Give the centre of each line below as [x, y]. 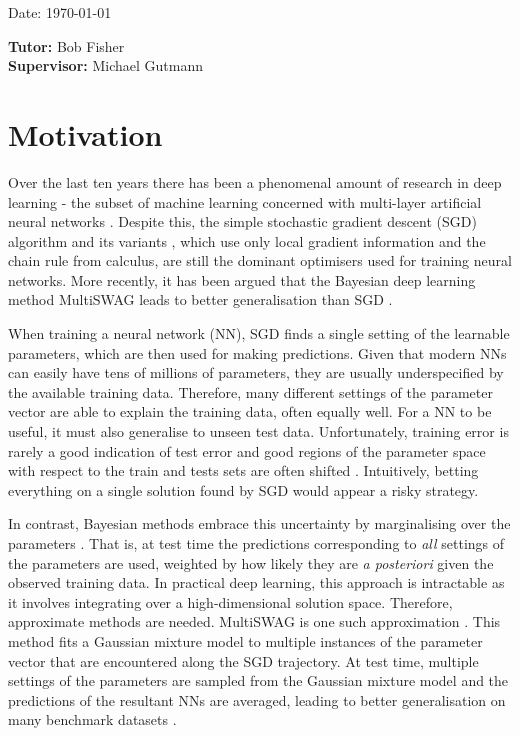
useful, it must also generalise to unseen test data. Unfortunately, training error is [258, 431]
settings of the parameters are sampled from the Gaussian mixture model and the [258, 680]
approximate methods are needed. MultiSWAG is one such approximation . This [254, 621]
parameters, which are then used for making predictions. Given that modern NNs [257, 352]
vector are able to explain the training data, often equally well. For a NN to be [250, 411]
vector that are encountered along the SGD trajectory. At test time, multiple [243, 660]
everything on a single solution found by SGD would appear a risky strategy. [243, 489]
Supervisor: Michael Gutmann [106, 65]
